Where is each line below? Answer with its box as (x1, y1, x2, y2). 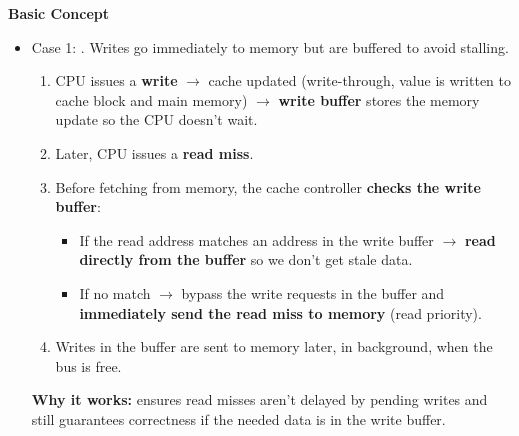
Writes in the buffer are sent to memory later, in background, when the (55, 336, 493, 357)
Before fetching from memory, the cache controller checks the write (55, 176, 481, 197)
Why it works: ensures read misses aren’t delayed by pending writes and (31, 389, 488, 410)
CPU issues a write (55, 70, 178, 91)
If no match (79, 282, 151, 303)
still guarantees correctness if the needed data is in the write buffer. (31, 408, 446, 429)
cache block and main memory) (55, 89, 248, 110)
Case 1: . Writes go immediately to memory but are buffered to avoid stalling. (31, 36, 509, 57)
